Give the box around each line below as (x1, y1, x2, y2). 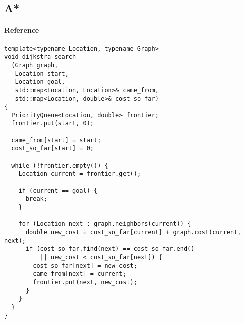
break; (25, 195, 47, 203)
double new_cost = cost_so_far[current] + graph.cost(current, (25, 229, 241, 236)
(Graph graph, (11, 61, 58, 69)
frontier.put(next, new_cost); (33, 278, 137, 286)
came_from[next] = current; (33, 270, 127, 278)
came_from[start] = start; (11, 136, 101, 144)
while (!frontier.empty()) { (11, 161, 108, 169)
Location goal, (15, 78, 65, 86)
